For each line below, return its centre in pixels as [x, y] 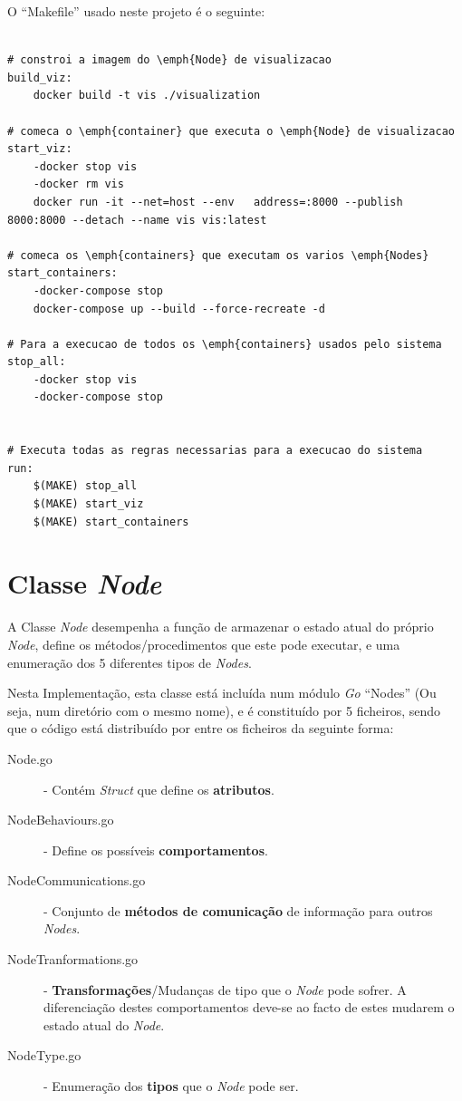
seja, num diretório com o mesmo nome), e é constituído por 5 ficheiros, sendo [224, 710]
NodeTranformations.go [73, 959]
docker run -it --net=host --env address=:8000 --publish [218, 202]
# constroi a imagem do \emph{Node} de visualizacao [169, 60]
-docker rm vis [78, 184]
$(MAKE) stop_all [85, 486]
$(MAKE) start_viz [88, 504]
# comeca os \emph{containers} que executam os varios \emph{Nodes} [218, 255]
